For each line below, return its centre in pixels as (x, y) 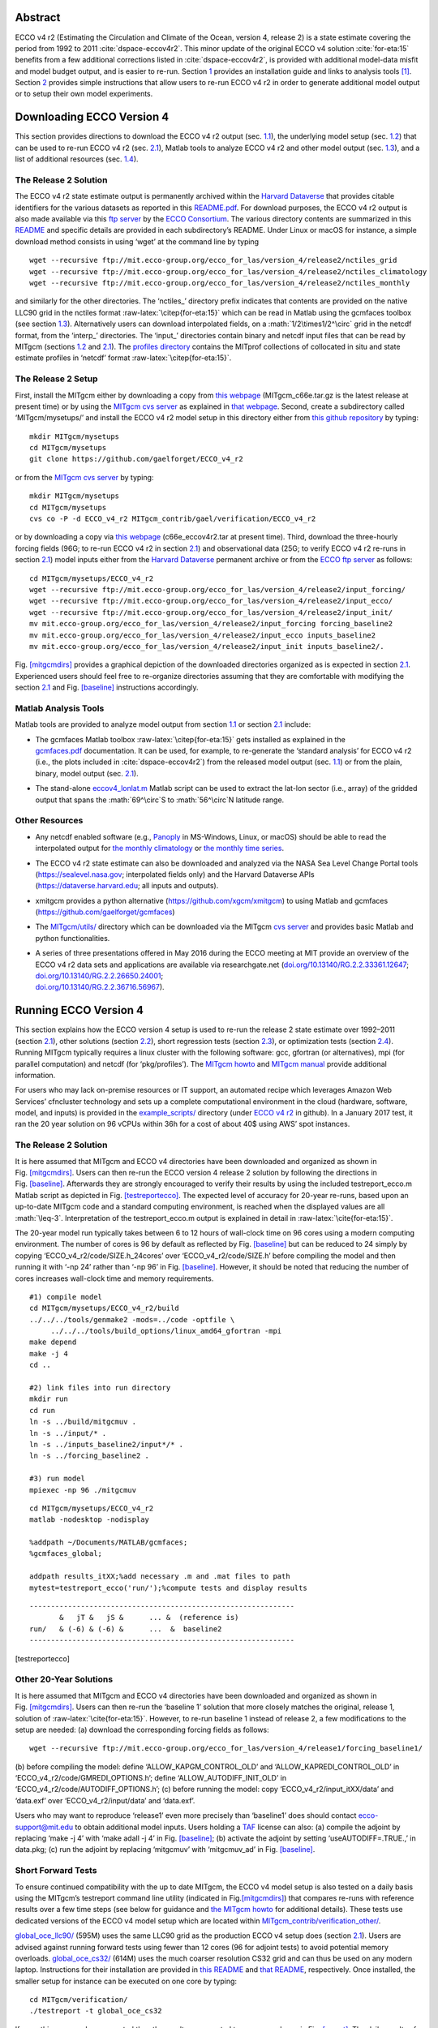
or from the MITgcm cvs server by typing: (84, 477)
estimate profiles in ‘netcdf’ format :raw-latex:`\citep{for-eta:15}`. (123, 358)
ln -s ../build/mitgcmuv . (83, 1422)
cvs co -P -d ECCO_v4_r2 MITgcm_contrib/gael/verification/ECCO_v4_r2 (173, 519)
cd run (43, 1410)
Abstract (38, 17)
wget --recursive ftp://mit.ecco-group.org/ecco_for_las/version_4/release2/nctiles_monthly (220, 283)
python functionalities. (73, 938)
